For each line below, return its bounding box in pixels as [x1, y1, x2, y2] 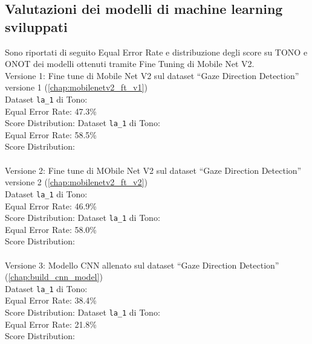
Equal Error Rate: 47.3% [5, 104, 97, 117]
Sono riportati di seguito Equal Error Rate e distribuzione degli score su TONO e [5, 45, 308, 58]
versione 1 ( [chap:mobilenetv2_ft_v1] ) [5, 81, 148, 94]
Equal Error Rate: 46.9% [5, 199, 97, 212]
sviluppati [5, 17, 68, 36]
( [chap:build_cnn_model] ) [5, 270, 103, 283]
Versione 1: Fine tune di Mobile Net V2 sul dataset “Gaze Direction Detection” [5, 69, 299, 81]
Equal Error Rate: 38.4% [5, 294, 97, 307]
